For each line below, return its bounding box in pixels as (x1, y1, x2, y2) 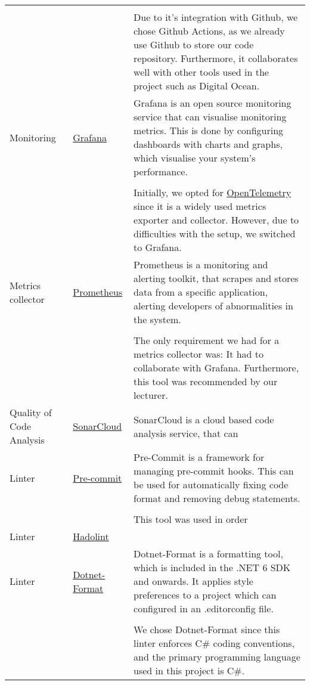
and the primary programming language (134, 650, 300, 664)
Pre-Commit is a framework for (134, 450, 265, 464)
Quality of (10, 405, 52, 419)
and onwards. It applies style (134, 574, 253, 588)
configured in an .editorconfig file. (134, 602, 274, 615)
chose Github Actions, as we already (134, 24, 285, 38)
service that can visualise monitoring (134, 110, 287, 123)
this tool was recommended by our (134, 374, 278, 388)
